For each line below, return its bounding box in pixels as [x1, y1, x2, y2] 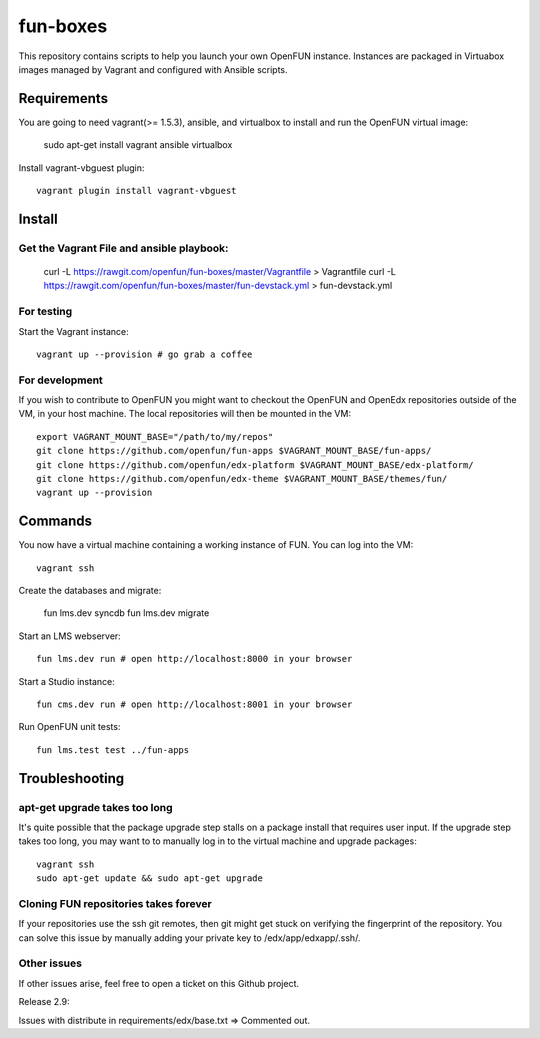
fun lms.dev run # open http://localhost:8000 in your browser [36, 653, 353, 665]
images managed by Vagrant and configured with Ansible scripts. [18, 63, 289, 75]
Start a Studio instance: [18, 675, 115, 687]
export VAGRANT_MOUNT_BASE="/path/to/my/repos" [36, 431, 274, 442]
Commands [18, 513, 93, 530]
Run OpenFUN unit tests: [18, 721, 121, 733]
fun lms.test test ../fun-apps [36, 744, 190, 755]
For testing [18, 305, 73, 319]
